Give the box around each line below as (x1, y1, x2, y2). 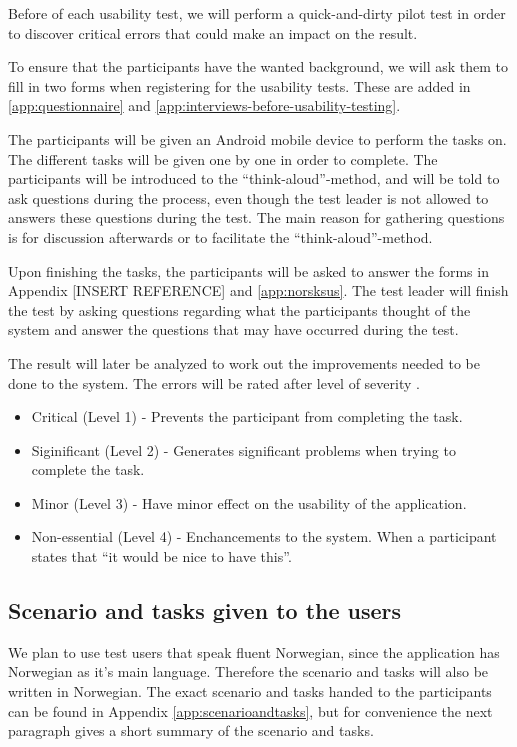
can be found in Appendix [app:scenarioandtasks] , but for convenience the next (8, 700, 493, 721)
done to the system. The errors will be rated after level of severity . (8, 372, 420, 393)
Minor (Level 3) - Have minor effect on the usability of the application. (31, 492, 467, 513)
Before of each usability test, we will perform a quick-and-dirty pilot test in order (8, 3, 506, 23)
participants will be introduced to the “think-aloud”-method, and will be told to (8, 168, 500, 189)
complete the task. (31, 459, 145, 480)
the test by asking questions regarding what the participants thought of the (8, 299, 471, 320)
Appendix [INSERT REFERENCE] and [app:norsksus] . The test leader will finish (8, 280, 509, 301)
